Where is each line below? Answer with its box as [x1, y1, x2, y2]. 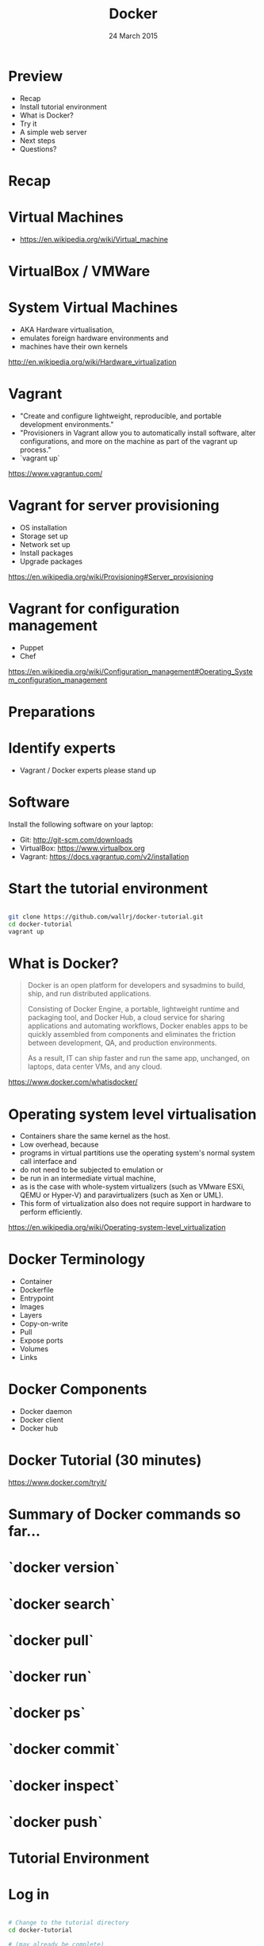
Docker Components [8, 1381, 147, 1398]
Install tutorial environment [19, 102, 107, 111]
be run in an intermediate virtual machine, [19, 1173, 156, 1183]
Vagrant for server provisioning [8, 497, 220, 514]
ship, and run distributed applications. [27, 989, 152, 999]
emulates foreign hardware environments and [19, 333, 169, 342]
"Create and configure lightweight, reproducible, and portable [19, 410, 222, 421]
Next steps [19, 136, 55, 145]
